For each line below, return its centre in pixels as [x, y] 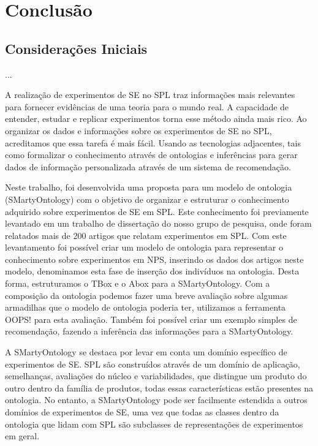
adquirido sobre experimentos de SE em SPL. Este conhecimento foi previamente [157, 211]
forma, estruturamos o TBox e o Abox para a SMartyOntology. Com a [138, 283]
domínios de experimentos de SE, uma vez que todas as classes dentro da [142, 412]
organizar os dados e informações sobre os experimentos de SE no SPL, [138, 130]
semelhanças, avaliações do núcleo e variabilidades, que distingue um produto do [156, 376]
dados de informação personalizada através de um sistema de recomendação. [148, 166]
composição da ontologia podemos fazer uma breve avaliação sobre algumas [146, 295]
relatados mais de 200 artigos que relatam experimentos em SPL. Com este [146, 235]
